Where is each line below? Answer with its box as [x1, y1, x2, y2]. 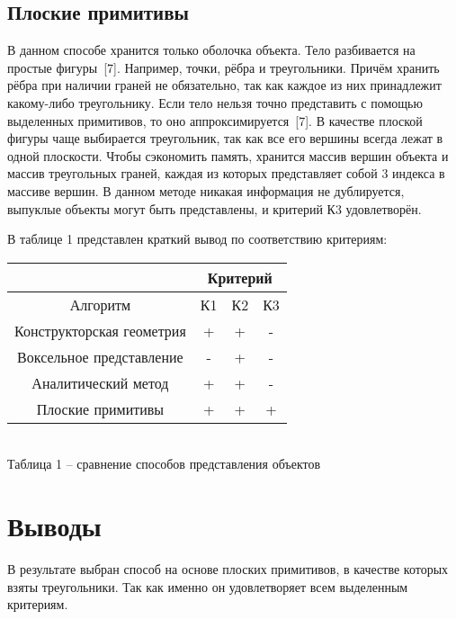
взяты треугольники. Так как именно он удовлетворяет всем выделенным [7, 577, 408, 596]
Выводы [7, 507, 102, 544]
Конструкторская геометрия [14, 319, 186, 341]
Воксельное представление [17, 345, 183, 367]
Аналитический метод [31, 372, 169, 393]
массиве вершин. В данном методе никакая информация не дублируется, [7, 181, 405, 200]
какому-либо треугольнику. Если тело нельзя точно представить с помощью [7, 93, 423, 112]
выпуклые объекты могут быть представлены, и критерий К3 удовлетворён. [7, 199, 422, 218]
